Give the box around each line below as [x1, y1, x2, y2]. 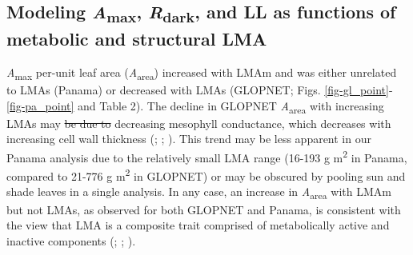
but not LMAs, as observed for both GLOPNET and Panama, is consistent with [6, 201, 401, 217]
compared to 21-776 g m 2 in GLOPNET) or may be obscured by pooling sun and [6, 165, 406, 184]
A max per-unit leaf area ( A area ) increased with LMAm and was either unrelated [6, 63, 397, 82]
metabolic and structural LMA [6, 26, 267, 51]
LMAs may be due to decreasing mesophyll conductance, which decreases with [6, 114, 391, 131]
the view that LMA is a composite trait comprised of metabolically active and [6, 217, 390, 233]
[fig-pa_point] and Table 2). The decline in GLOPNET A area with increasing [6, 97, 384, 116]
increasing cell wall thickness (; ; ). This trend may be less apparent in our [6, 130, 371, 147]
